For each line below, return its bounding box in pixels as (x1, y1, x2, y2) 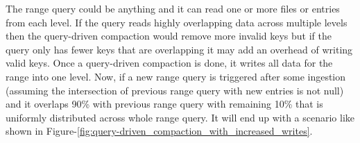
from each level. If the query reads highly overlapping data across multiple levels (6, 15, 348, 29)
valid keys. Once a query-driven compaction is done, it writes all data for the (6, 56, 333, 70)
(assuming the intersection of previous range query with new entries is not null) (6, 83, 344, 97)
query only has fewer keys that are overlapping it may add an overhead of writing (6, 42, 353, 56)
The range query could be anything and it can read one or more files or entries (6, 1, 340, 15)
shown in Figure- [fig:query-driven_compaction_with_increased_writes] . (6, 124, 313, 138)
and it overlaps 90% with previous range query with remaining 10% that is (6, 96, 323, 111)
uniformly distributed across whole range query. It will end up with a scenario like (6, 110, 355, 124)
